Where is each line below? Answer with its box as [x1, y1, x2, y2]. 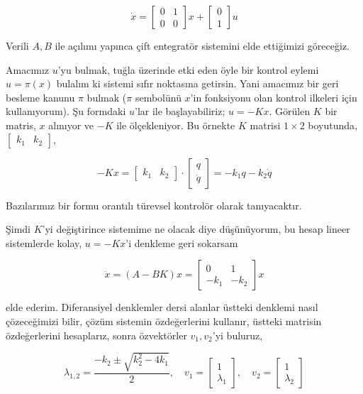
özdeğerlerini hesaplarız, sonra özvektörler [6, 327, 187, 342]
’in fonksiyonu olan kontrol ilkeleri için [190, 89, 357, 104]
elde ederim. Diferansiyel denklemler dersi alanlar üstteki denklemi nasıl [6, 300, 318, 314]
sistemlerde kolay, [6, 235, 82, 250]
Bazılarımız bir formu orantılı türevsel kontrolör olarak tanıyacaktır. [6, 197, 302, 212]
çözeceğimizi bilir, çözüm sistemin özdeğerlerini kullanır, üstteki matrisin [6, 313, 322, 328]
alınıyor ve [48, 117, 94, 132]
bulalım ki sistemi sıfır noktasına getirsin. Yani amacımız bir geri [56, 76, 339, 91]
